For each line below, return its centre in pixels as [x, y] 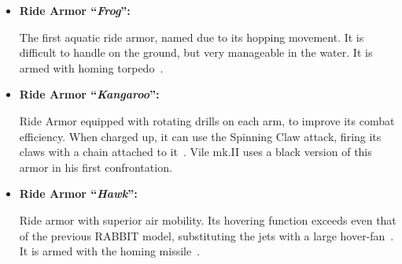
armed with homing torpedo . [91, 67]
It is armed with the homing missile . [110, 251]
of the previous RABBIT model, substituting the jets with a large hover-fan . [207, 235]
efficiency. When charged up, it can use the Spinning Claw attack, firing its [200, 136]
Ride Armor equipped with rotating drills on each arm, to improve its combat [207, 120]
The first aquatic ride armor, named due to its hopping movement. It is [192, 37]
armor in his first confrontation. [96, 167]
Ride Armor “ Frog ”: [75, 10]
